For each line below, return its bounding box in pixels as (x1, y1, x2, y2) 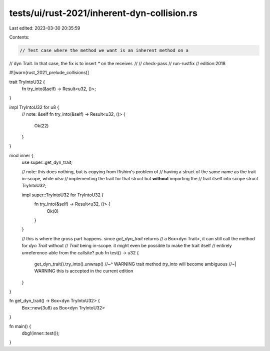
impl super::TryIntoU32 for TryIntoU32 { (21, 192, 104, 198)
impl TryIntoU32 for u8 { (9, 104, 59, 110)
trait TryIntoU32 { (9, 79, 45, 85)
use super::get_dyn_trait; (21, 159, 73, 165)
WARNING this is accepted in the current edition (34, 268, 133, 274)
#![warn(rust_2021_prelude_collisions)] (9, 70, 89, 76)
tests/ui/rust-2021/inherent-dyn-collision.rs (9, 8, 197, 19)
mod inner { (9, 152, 33, 158)
